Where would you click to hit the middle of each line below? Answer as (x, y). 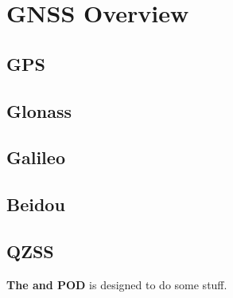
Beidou (36, 204)
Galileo (36, 157)
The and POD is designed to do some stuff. (117, 284)
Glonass (39, 110)
